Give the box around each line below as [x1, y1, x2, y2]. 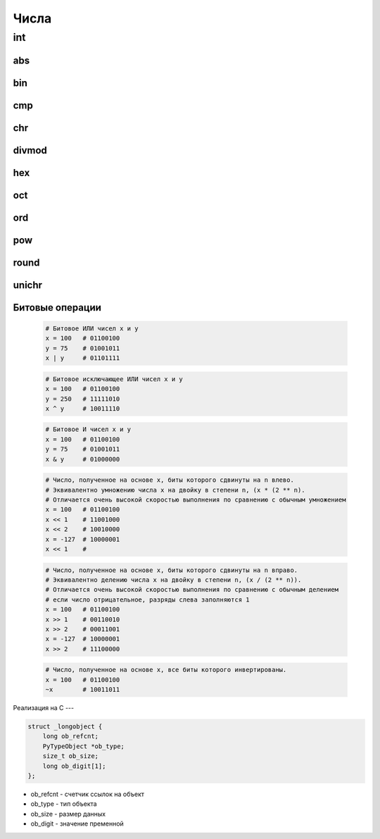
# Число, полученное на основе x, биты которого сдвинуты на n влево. [45, 476, 295, 484]
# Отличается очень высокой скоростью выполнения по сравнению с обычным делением [45, 585, 339, 594]
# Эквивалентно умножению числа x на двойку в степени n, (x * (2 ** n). [45, 486, 305, 494]
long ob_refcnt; [42, 733, 99, 740]
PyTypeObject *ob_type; [42, 742, 125, 750]
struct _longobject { [27, 723, 103, 731]
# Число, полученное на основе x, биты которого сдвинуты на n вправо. [45, 566, 298, 574]
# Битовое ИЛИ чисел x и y [45, 324, 139, 333]
